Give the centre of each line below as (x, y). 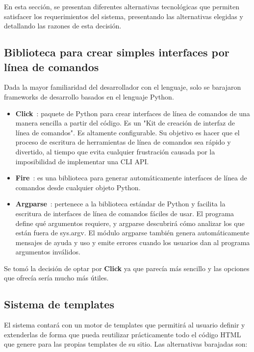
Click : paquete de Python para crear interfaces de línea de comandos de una (133, 113)
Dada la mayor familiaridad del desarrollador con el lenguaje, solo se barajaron (123, 87)
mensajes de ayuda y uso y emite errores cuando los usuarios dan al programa (133, 242)
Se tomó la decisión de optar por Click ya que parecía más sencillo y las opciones (127, 268)
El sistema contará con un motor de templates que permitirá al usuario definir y (125, 325)
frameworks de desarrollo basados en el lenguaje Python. (89, 96)
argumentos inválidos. (48, 252)
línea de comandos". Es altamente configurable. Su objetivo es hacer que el (127, 132)
